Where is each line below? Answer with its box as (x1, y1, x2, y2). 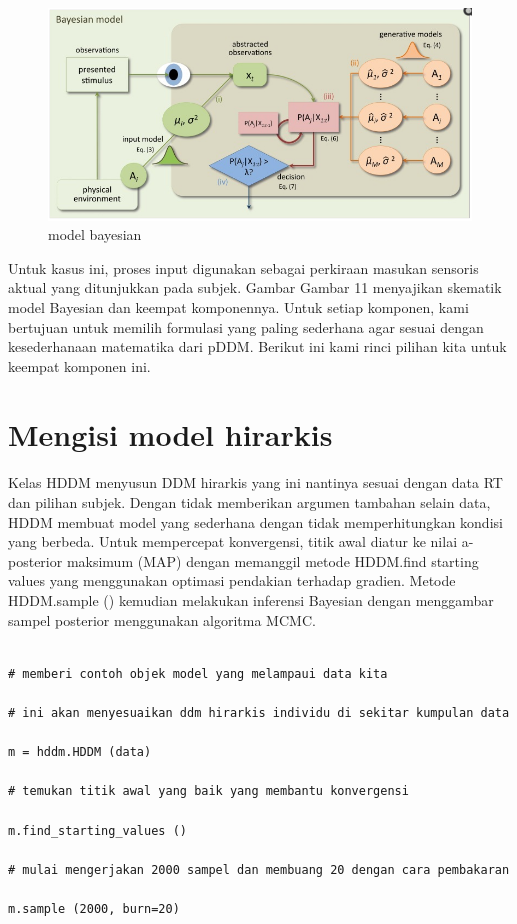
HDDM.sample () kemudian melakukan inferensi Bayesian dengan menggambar (8, 589, 494, 610)
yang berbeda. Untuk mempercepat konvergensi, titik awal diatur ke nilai (8, 531, 458, 552)
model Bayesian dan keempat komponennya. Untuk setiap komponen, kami (8, 296, 469, 317)
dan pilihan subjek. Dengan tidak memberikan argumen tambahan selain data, (8, 492, 491, 512)
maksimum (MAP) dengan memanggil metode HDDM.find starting (66, 550, 479, 571)
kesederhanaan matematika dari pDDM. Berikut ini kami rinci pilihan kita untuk (8, 336, 507, 357)
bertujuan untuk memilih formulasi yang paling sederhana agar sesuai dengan (8, 316, 484, 337)
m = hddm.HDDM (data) (8, 745, 152, 760)
